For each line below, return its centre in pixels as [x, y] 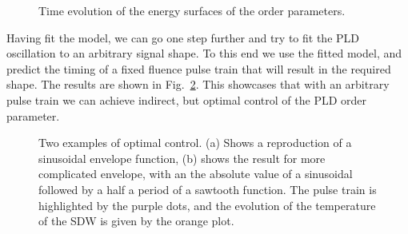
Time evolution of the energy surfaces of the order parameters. [192, 10]
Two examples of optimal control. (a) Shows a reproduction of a [195, 143]
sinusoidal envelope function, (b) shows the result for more [182, 158]
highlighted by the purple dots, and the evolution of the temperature [207, 205]
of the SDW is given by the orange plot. [136, 221]
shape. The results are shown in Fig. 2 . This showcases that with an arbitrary [198, 84]
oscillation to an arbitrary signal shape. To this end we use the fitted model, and [204, 53]
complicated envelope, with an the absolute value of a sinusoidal [196, 174]
